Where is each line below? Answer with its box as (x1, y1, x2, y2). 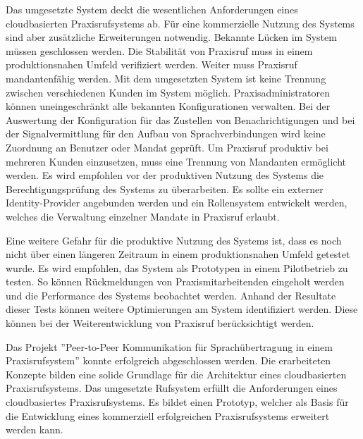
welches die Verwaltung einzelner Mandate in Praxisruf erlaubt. (6, 209, 280, 223)
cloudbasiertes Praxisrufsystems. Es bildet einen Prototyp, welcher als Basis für (6, 395, 349, 409)
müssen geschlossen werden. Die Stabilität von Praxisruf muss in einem (6, 43, 313, 58)
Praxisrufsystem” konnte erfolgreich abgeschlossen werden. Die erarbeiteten (6, 353, 331, 368)
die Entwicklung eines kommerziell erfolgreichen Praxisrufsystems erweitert (6, 408, 330, 423)
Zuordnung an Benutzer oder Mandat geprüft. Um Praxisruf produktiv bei (6, 140, 328, 154)
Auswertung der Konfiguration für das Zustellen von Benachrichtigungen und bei (6, 112, 355, 127)
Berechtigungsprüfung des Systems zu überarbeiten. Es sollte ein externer (6, 181, 324, 196)
